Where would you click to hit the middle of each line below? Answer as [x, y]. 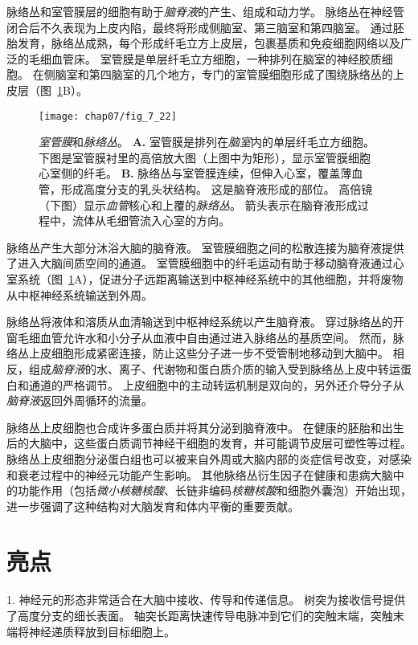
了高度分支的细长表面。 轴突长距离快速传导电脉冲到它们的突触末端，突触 [200, 615]
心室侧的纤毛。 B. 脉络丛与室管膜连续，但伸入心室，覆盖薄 [195, 173]
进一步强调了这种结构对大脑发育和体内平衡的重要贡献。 [153, 506]
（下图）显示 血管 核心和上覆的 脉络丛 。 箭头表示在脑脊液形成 [198, 204]
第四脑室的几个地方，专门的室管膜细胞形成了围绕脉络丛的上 [246, 74]
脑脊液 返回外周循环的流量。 [80, 400]
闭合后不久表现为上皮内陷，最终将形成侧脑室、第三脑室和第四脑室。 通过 [200, 27]
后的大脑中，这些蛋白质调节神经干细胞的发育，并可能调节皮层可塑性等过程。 [209, 443]
